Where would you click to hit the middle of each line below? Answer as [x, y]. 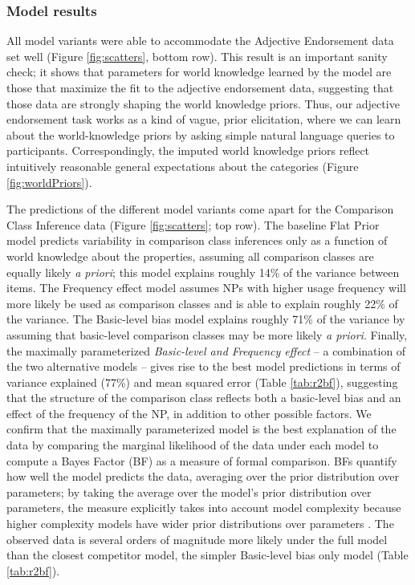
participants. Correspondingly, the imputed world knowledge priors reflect [188, 150]
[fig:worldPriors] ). [49, 182]
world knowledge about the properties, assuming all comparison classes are [190, 256]
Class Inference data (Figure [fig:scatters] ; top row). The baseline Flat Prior [193, 224]
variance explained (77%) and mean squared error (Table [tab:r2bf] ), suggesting [202, 382]
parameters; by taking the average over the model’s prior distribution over [189, 492]
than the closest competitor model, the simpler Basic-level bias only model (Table [207, 555]
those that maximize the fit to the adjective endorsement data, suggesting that [200, 87]
